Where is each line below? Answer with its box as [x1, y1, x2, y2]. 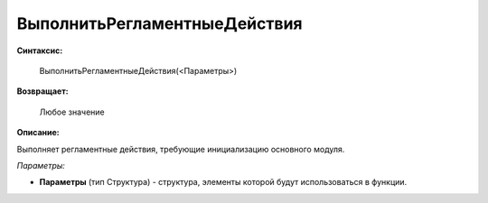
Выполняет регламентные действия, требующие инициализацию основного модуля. [16, 143, 345, 154]
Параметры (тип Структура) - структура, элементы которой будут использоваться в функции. [39, 177, 408, 188]
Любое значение [39, 106, 106, 117]
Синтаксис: [16, 45, 63, 56]
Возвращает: [16, 86, 69, 97]
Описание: [16, 127, 61, 138]
